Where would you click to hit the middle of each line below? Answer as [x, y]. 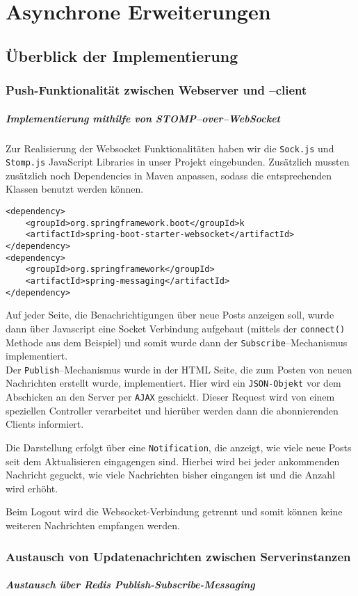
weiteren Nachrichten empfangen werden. [93, 525]
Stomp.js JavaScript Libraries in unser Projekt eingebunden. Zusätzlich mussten [178, 162]
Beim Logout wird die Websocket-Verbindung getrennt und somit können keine [174, 512]
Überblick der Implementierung [122, 55]
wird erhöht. [32, 488]
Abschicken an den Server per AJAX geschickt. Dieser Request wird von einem [170, 397]
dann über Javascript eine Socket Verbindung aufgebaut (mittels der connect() [176, 328]
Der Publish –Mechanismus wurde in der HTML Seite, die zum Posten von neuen [179, 369]
